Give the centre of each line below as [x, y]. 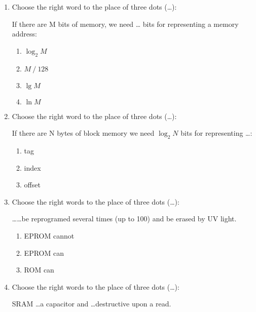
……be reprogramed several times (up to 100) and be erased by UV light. [124, 219]
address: [24, 34]
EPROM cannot [49, 235]
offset [32, 185]
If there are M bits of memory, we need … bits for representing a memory [125, 24]
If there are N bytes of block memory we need [83, 133]
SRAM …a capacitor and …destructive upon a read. [92, 304]
